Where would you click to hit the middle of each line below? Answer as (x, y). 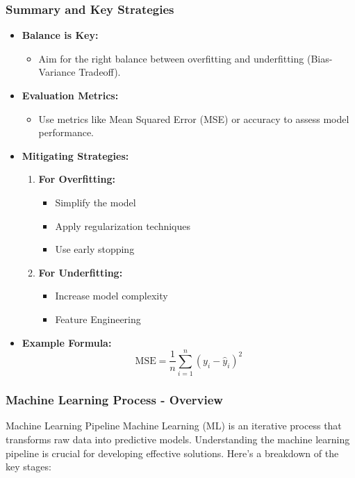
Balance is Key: (60, 35)
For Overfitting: (77, 179)
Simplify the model (96, 202)
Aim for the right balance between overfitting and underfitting (171, 58)
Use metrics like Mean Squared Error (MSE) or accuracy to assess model (194, 118)
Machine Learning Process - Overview (114, 400)
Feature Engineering (98, 319)
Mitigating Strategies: (75, 155)
